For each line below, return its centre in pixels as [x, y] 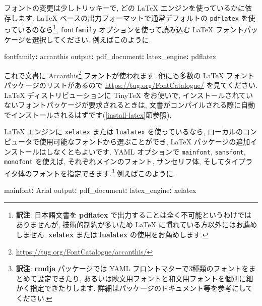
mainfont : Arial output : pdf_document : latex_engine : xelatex [100, 190]
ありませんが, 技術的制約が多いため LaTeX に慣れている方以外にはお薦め [137, 224]
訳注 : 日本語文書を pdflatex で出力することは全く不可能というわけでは [134, 214]
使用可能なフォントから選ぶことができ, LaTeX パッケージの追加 [145, 142]
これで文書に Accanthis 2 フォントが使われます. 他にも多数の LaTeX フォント [129, 74]
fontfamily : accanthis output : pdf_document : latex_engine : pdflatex [110, 56]
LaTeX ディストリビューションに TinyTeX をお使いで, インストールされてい [129, 95]
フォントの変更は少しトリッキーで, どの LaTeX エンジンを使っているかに [124, 8]
